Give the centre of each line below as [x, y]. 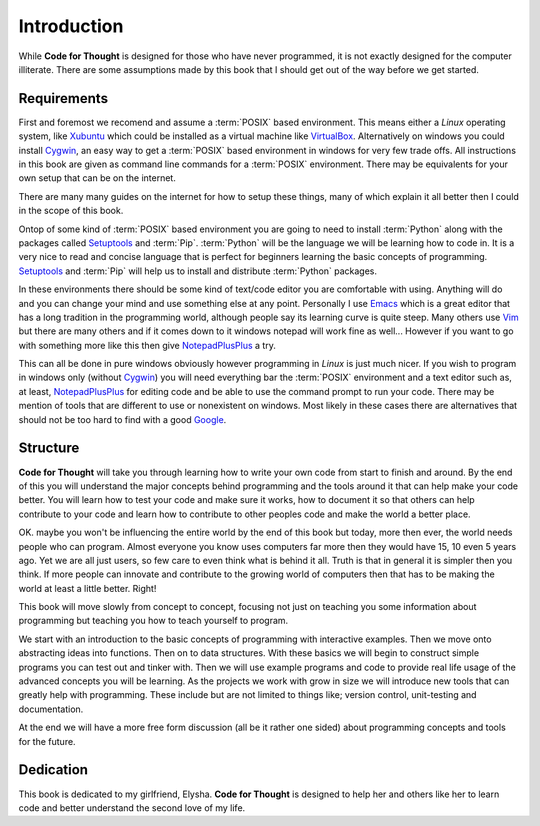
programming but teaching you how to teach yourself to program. [153, 621]
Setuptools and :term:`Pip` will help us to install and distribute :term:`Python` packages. [198, 271]
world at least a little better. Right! [87, 588]
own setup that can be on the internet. [97, 178]
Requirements [63, 98]
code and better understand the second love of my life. [132, 807]
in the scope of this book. [71, 211]
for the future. [47, 741]
